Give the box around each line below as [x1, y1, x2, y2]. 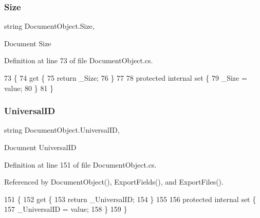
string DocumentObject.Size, [4, 21, 95, 31]
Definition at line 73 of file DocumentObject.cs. [4, 55, 153, 66]
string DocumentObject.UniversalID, [4, 124, 120, 135]
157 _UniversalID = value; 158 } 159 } [4, 204, 127, 214]
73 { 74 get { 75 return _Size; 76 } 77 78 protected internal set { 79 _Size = [4, 72, 247, 83]
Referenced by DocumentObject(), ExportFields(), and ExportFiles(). [4, 176, 224, 187]
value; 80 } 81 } [4, 82, 54, 93]
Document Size [4, 38, 51, 48]
